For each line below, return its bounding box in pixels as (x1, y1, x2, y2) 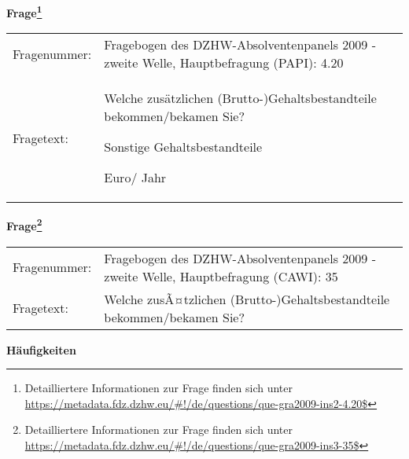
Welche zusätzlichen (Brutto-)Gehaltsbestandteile (104, 89, 377, 108)
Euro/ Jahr (104, 168, 167, 187)
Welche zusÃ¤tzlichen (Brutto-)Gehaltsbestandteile (104, 289, 390, 308)
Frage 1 (6, 2, 42, 20)
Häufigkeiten (6, 341, 76, 358)
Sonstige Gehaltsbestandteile (104, 138, 263, 156)
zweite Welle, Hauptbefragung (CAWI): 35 (104, 266, 338, 285)
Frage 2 (6, 215, 42, 233)
